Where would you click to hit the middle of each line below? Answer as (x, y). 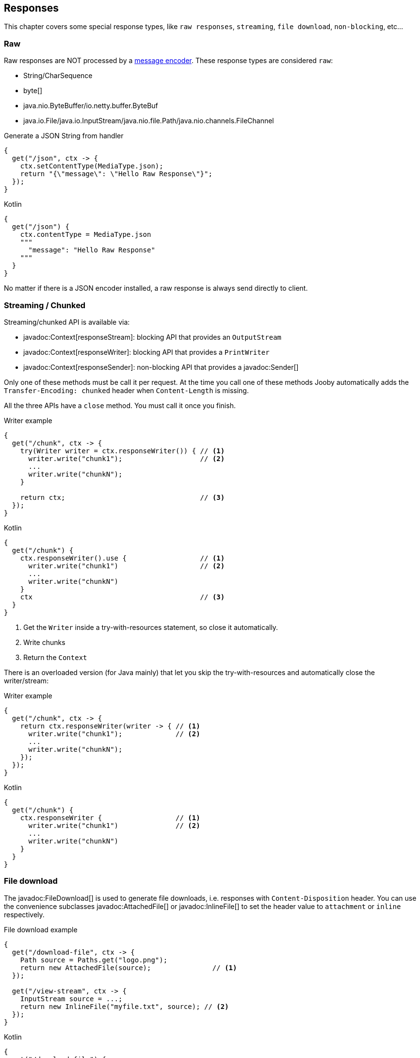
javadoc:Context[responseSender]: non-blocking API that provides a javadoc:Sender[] (161, 367)
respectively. (24, 914)
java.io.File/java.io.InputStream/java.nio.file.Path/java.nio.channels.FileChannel (149, 121)
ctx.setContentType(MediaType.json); (92, 166)
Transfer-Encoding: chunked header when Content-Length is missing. (126, 390)
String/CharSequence (58, 76)
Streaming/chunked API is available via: (67, 322)
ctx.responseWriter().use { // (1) (122, 558)
